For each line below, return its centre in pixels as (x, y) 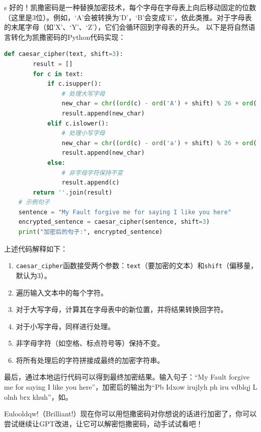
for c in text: (58, 74)
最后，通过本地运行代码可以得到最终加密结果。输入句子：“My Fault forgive (127, 377)
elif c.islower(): (78, 123)
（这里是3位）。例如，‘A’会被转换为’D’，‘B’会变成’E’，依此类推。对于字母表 (128, 17)
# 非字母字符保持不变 (92, 173)
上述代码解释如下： (36, 248)
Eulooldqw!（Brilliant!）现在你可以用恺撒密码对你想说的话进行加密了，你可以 (130, 414)
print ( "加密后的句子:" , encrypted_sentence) (90, 232)
